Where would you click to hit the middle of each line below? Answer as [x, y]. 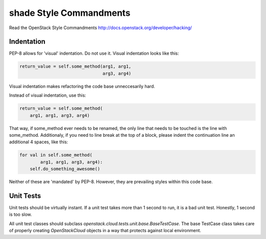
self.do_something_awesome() [65, 169]
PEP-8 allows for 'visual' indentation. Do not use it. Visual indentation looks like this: [94, 53]
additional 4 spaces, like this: [39, 142]
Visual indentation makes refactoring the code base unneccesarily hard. [82, 86]
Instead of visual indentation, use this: [48, 95]
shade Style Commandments [70, 13]
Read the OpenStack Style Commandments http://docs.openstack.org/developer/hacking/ [100, 28]
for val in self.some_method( [56, 155]
